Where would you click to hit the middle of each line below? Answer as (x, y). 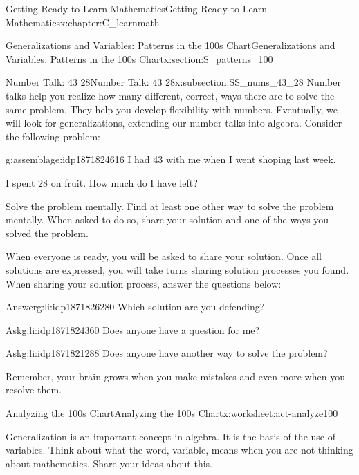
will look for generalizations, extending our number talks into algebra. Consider (174, 123)
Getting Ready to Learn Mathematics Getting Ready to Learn (136, 8)
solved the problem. (47, 233)
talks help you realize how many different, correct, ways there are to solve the (170, 95)
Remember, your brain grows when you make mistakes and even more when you (175, 376)
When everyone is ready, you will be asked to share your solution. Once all (164, 256)
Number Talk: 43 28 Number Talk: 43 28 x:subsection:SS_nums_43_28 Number (173, 82)
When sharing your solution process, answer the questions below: (144, 283)
